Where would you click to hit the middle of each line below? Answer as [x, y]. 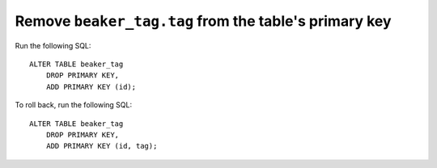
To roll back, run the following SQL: [74, 105]
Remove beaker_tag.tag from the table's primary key [203, 21]
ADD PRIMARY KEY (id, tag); [102, 146]
